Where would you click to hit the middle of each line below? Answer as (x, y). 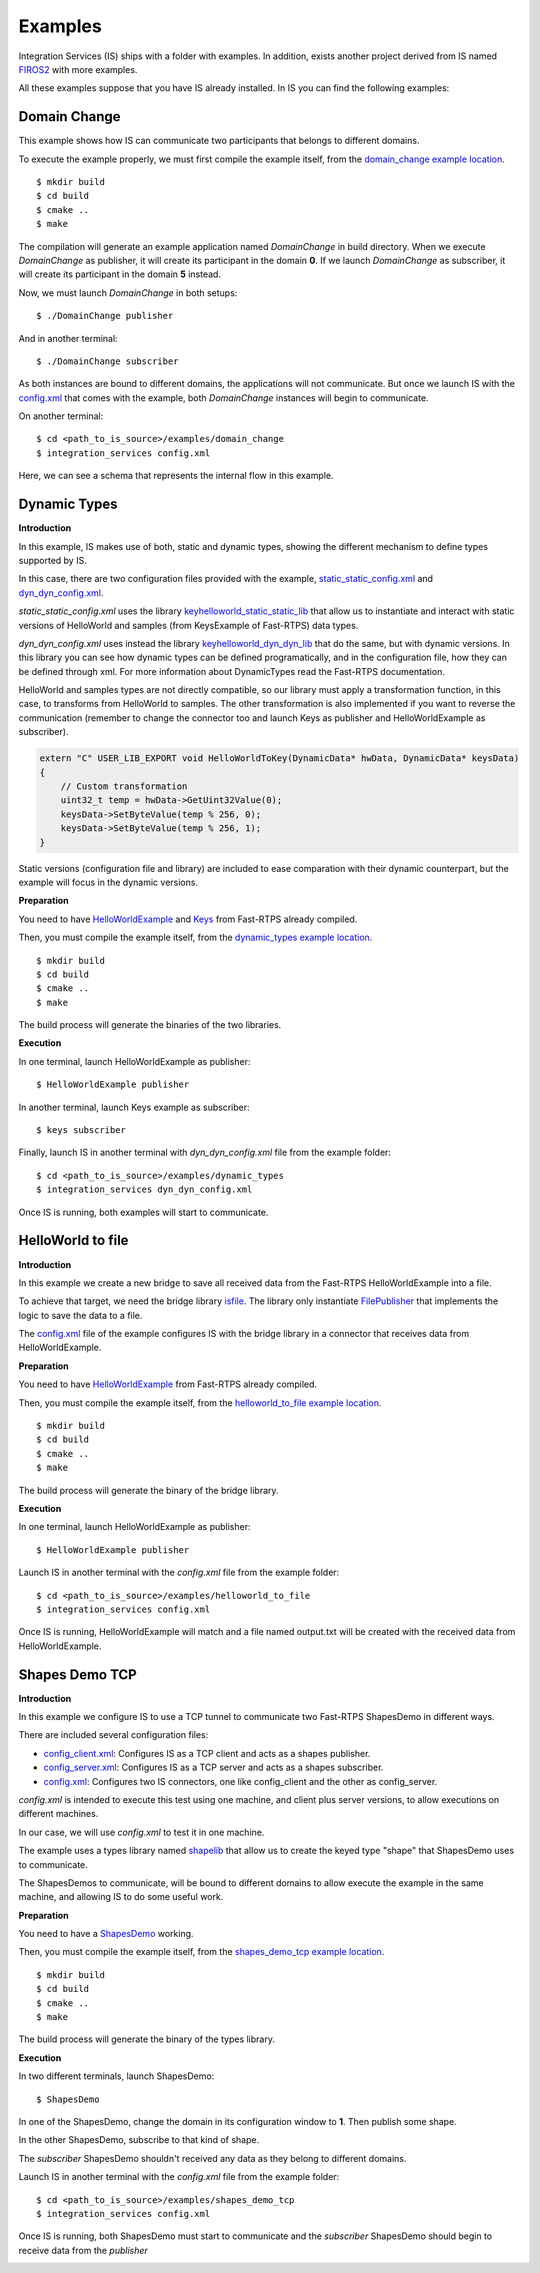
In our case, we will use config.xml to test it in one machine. (141, 1832)
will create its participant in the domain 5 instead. (120, 274)
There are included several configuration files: (113, 1735)
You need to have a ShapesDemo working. (106, 1934)
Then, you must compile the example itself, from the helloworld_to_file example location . (200, 1402)
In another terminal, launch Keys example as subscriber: (134, 1107)
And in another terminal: (68, 338)
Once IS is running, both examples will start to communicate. (143, 1212)
